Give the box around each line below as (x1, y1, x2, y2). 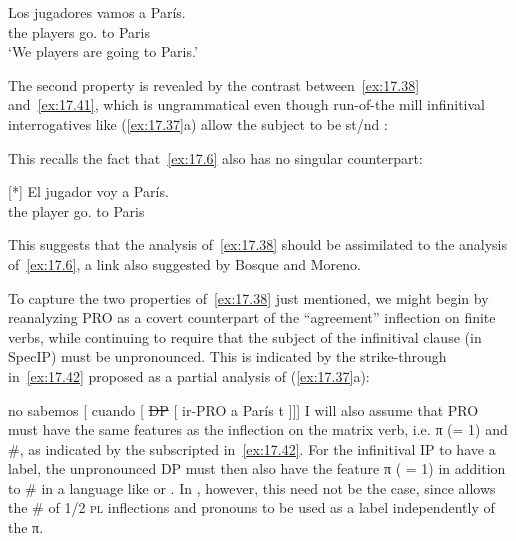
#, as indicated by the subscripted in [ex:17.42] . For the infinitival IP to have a (8, 438, 496, 459)
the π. (8, 517, 44, 538)
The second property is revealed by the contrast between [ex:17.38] (8, 74, 420, 95)
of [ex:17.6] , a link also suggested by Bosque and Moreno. (8, 253, 361, 274)
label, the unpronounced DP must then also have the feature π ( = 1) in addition (8, 458, 506, 479)
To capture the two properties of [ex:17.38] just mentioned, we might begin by (8, 287, 489, 308)
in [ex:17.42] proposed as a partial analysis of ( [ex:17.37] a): (8, 365, 370, 386)
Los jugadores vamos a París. (8, 2, 186, 22)
